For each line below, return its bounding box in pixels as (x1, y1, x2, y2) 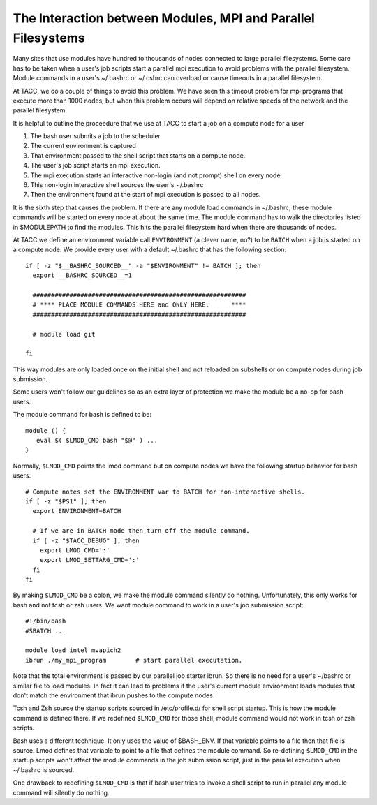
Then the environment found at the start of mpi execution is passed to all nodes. (30, 191, 261, 199)
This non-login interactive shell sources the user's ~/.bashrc (30, 181, 204, 189)
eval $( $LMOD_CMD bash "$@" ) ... (36, 436, 158, 445)
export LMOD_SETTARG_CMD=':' (39, 556, 140, 564)
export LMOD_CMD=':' (39, 546, 110, 554)
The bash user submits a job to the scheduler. (30, 132, 162, 140)
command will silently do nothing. (13, 788, 110, 797)
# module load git (32, 330, 96, 338)
